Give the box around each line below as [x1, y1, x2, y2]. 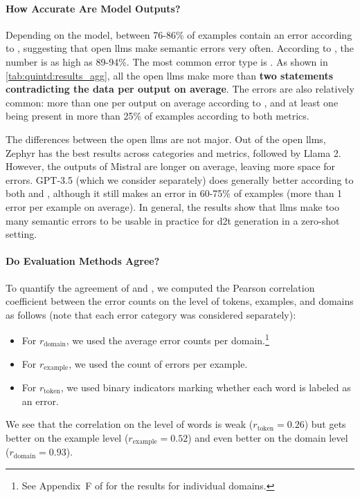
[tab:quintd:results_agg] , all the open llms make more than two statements [6, 68, 334, 82]
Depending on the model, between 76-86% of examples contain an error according [6, 27, 352, 41]
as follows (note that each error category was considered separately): [6, 307, 296, 321]
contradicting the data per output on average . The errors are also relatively [6, 82, 354, 96]
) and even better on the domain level [188, 430, 348, 444]
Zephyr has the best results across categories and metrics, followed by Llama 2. [6, 145, 341, 160]
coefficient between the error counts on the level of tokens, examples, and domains [6, 294, 354, 308]
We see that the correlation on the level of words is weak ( [6, 417, 253, 431]
